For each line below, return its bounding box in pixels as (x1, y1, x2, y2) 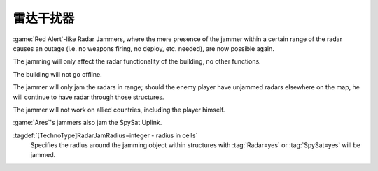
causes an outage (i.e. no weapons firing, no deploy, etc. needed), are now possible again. (13, 44, 274, 52)
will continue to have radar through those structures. (13, 93, 164, 101)
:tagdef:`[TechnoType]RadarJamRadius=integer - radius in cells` (13, 131, 198, 140)
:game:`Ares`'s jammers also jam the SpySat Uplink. (13, 119, 162, 127)
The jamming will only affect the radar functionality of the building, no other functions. (13, 57, 262, 66)
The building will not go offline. (13, 70, 102, 78)
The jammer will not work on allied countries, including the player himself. (13, 105, 225, 114)
